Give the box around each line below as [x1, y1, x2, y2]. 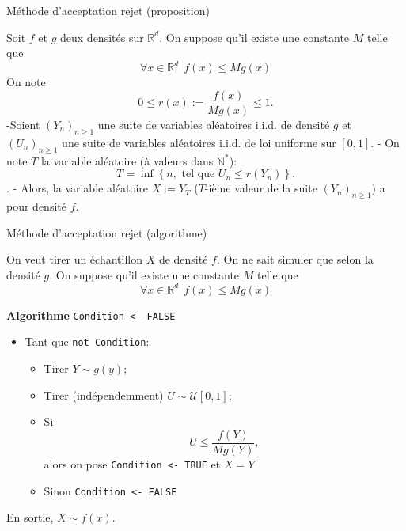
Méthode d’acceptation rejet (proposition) [6, 2, 210, 18]
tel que [181, 169, 215, 180]
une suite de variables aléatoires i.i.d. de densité [97, 116, 330, 132]
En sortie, [6, 509, 54, 525]
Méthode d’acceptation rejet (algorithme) [6, 224, 207, 241]
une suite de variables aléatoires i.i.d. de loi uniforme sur [62, 134, 336, 150]
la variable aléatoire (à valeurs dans [40, 152, 214, 169]
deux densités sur [60, 28, 144, 45]
